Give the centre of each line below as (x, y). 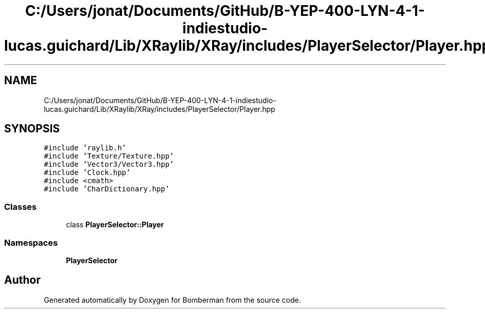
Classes (21, 207)
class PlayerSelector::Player (115, 225)
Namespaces (31, 242)
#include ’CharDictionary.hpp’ (107, 189)
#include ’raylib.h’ (85, 148)
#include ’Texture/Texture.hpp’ (109, 156)
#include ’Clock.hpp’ (87, 173)
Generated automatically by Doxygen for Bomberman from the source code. (172, 300)
